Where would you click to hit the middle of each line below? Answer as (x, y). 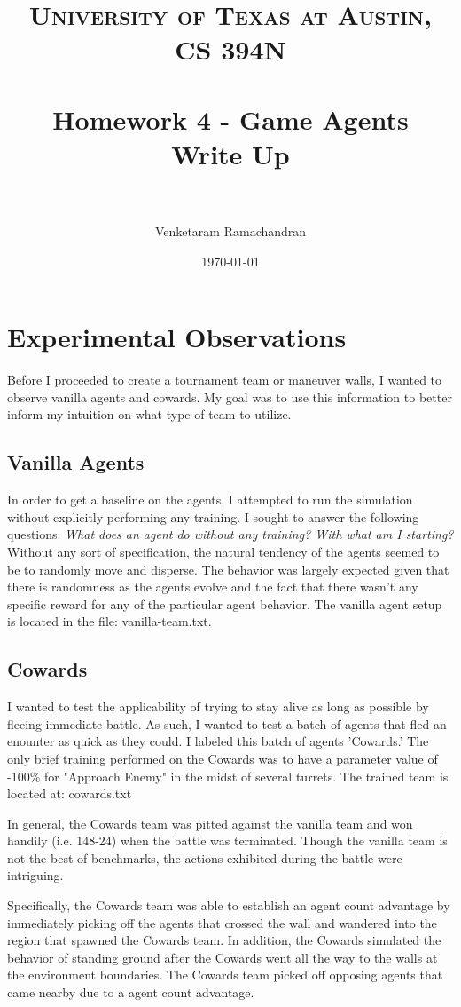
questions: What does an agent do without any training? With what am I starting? (230, 534)
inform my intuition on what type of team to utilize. (149, 414)
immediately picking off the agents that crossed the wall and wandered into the (222, 922)
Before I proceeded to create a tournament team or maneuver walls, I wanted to (225, 380)
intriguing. (35, 875)
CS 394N (230, 49)
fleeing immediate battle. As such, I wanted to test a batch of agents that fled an (227, 723)
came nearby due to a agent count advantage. (131, 992)
